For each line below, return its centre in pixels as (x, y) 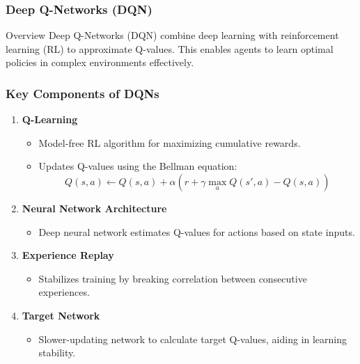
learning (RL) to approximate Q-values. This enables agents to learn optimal (170, 48)
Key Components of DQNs (83, 93)
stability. (57, 353)
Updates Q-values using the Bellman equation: (138, 166)
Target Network (61, 315)
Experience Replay (68, 255)
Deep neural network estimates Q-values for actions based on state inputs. (197, 231)
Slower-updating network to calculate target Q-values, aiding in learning (193, 339)
